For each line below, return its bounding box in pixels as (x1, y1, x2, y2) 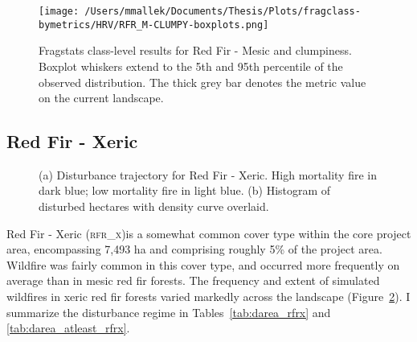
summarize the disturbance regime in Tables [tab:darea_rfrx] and (6, 303, 331, 320)
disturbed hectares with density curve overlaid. (39, 198, 269, 215)
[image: (39, 6, 80, 17)
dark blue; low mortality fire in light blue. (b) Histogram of (39, 182, 331, 199)
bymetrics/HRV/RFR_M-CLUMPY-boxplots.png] (39, 19, 269, 31)
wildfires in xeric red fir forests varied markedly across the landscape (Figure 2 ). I (6, 288, 411, 305)
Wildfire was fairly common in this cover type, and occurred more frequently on (6, 256, 400, 273)
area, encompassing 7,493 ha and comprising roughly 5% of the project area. (6, 241, 382, 258)
